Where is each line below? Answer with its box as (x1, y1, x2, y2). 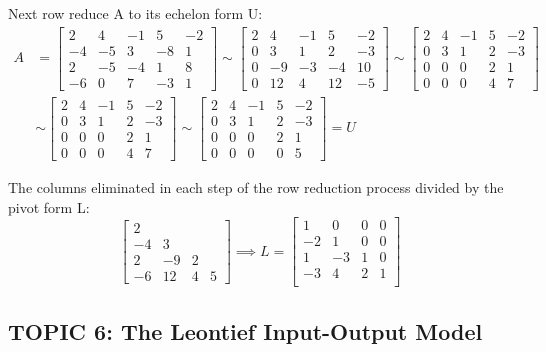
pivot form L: (8, 196, 90, 217)
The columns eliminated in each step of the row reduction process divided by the (8, 176, 504, 197)
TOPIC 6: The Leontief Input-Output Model (8, 315, 483, 346)
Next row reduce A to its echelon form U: (8, 3, 263, 23)
